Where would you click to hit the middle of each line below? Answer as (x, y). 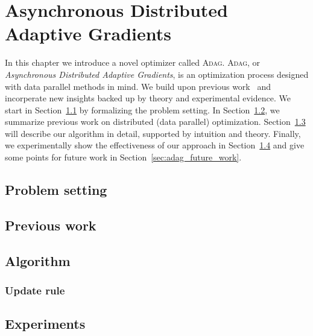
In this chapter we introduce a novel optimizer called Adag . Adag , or (133, 62)
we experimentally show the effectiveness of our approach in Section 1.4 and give (155, 145)
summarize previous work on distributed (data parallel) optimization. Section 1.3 (155, 122)
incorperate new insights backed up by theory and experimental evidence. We (148, 98)
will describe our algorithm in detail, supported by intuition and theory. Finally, (153, 133)
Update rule (35, 290)
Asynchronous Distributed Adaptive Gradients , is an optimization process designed (157, 74)
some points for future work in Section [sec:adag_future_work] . (123, 157)
